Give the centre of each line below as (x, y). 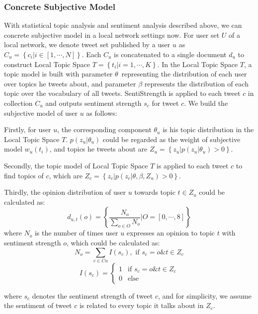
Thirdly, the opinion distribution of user (65, 192)
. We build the (206, 103)
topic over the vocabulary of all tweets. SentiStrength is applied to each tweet (122, 93)
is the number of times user (76, 233)
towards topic (155, 192)
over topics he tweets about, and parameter (70, 83)
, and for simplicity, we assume (205, 295)
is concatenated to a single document (170, 54)
